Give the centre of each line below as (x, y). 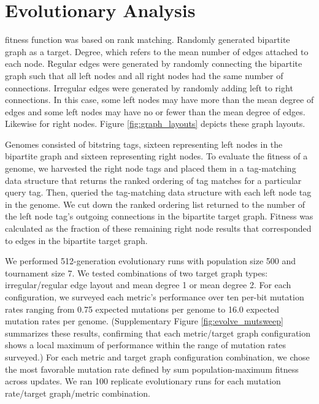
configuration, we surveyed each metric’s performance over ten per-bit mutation (155, 297)
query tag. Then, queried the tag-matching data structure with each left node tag (158, 192)
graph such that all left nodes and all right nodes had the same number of (144, 75)
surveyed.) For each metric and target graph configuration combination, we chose (157, 356)
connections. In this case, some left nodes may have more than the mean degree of (159, 100)
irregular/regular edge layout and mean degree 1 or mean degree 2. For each (148, 285)
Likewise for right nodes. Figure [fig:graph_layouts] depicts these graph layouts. (155, 124)
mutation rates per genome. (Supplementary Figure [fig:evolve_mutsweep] (144, 321)
